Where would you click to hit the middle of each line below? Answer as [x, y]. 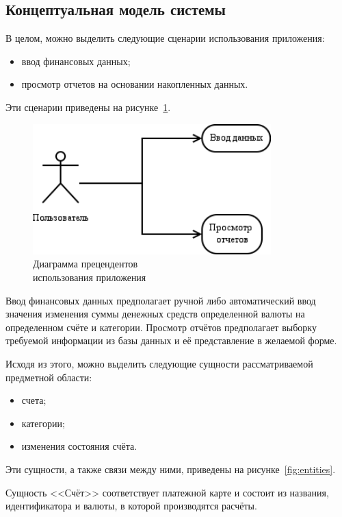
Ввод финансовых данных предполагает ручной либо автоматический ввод [161, 300]
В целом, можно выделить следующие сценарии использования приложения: [165, 38]
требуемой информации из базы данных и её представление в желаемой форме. [171, 340]
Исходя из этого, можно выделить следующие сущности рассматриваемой [159, 363]
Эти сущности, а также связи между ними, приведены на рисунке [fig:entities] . [171, 469]
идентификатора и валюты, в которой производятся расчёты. [131, 506]
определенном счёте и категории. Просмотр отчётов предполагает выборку [161, 327]
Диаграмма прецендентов [85, 264]
